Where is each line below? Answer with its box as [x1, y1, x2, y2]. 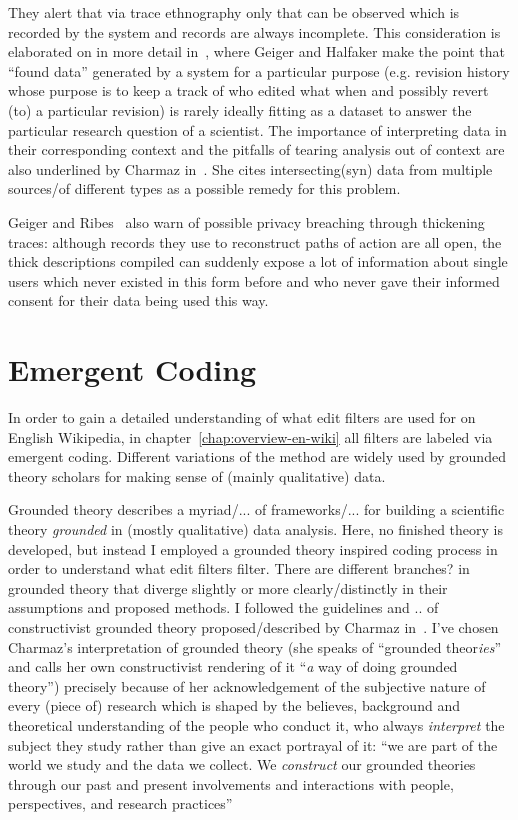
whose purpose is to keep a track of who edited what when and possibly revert [8, 80, 489, 101]
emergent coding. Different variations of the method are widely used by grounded [8, 446, 506, 467]
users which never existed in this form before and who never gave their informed [8, 270, 500, 291]
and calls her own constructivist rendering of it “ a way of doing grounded [8, 656, 458, 677]
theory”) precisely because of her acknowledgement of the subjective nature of [8, 675, 486, 696]
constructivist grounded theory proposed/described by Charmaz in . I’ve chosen [8, 616, 499, 637]
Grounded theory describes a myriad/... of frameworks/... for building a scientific [8, 499, 505, 520]
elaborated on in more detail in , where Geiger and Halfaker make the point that [8, 41, 505, 62]
